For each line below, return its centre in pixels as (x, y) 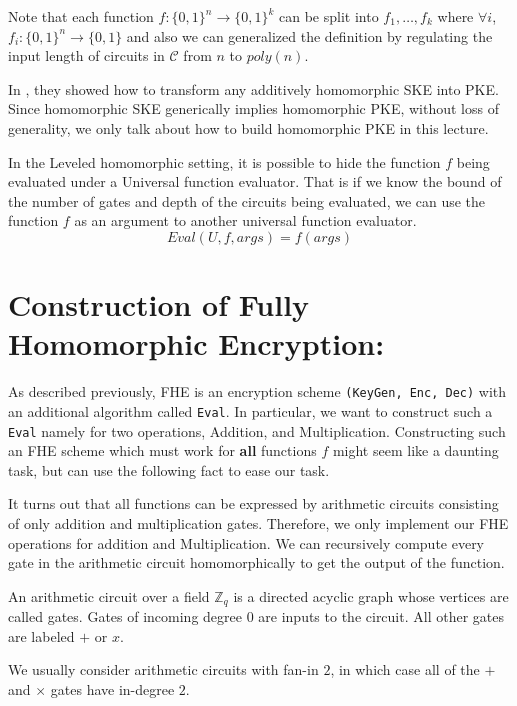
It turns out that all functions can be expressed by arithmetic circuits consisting (253, 503)
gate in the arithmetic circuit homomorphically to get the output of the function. (256, 562)
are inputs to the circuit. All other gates (381, 616)
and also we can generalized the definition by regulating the (309, 35)
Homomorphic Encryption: (196, 343)
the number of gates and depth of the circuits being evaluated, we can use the (247, 200)
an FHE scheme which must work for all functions (162, 450)
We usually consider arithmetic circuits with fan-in (163, 669)
